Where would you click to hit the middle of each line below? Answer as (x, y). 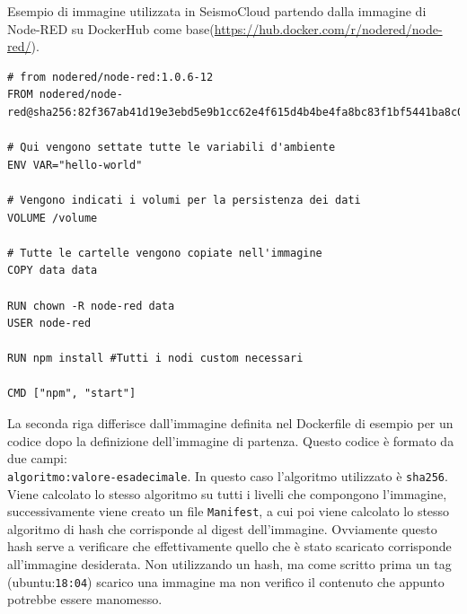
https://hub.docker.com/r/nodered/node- (328, 28)
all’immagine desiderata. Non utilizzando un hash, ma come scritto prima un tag (229, 563)
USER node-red (49, 324)
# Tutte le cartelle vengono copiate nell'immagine (165, 253)
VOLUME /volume (53, 218)
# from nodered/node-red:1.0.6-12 (110, 77)
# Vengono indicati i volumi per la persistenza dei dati (184, 200)
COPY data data (53, 271)
